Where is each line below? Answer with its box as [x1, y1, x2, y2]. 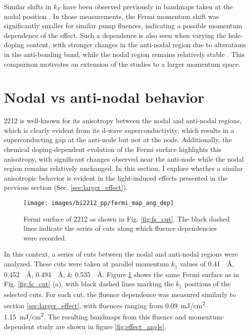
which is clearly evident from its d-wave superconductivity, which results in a [4, 125, 234, 135]
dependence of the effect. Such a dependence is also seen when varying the [4, 30, 226, 40]
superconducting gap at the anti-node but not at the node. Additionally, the [4, 134, 232, 145]
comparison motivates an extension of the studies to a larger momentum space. [4, 58, 241, 69]
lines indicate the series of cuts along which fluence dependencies [23, 223, 217, 233]
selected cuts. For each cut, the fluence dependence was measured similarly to [4, 289, 236, 299]
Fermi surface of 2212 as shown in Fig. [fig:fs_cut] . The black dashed [23, 213, 230, 223]
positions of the [184, 279, 230, 289]
